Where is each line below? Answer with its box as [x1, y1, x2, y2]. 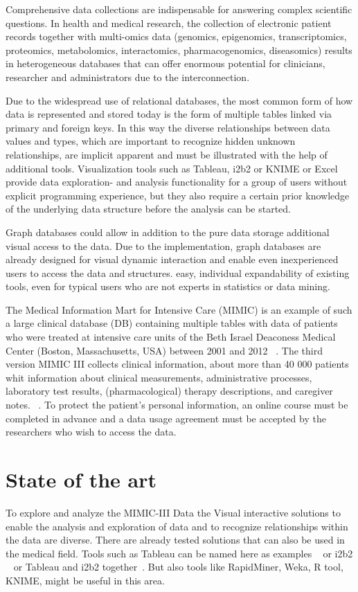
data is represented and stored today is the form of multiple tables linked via [6, 107, 332, 121]
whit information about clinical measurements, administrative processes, [6, 370, 312, 384]
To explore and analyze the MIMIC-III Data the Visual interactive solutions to [6, 505, 341, 519]
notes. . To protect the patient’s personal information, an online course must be [6, 397, 348, 412]
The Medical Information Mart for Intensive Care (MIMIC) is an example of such [6, 302, 352, 316]
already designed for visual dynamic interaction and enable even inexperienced [6, 252, 339, 267]
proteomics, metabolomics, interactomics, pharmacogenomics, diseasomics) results [6, 42, 352, 57]
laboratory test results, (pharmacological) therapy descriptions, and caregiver [6, 384, 333, 398]
